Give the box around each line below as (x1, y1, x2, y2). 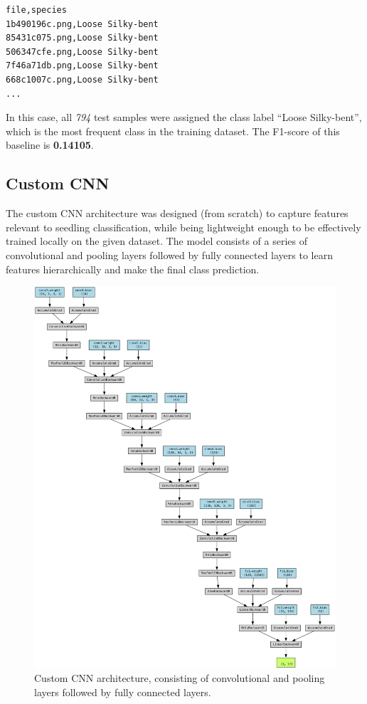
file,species (6, 5, 67, 15)
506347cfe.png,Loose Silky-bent (6, 46, 159, 57)
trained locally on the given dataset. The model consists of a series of (6, 233, 308, 248)
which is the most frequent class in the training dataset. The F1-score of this (6, 123, 340, 138)
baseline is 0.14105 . (6, 137, 94, 152)
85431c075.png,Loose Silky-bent (6, 33, 159, 43)
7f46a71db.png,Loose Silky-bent (6, 61, 159, 71)
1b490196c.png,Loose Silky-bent (6, 19, 159, 29)
